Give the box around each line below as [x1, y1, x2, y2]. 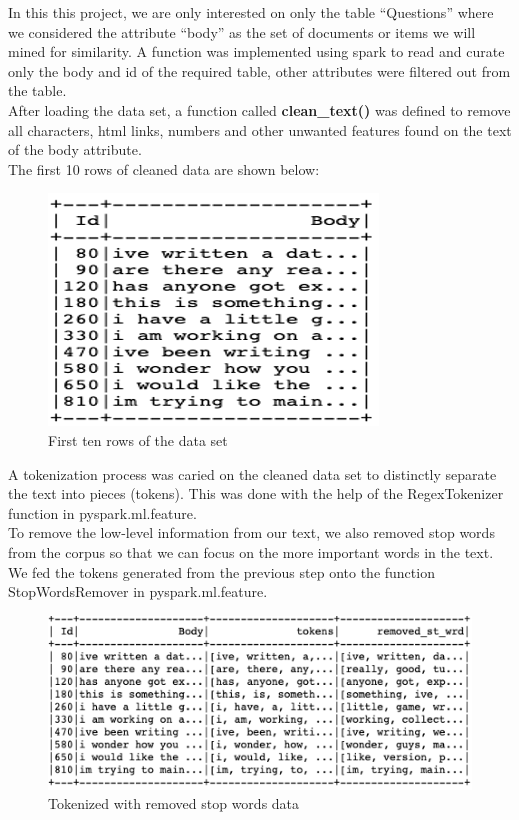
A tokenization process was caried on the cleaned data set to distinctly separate [8, 463, 497, 484]
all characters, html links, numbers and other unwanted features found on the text [8, 119, 512, 140]
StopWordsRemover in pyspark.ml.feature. [8, 581, 268, 602]
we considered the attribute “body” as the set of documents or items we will [8, 21, 476, 42]
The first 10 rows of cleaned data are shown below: [8, 158, 320, 179]
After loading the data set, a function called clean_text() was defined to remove [8, 99, 511, 120]
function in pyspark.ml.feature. [8, 502, 197, 523]
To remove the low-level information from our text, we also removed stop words [8, 522, 495, 543]
